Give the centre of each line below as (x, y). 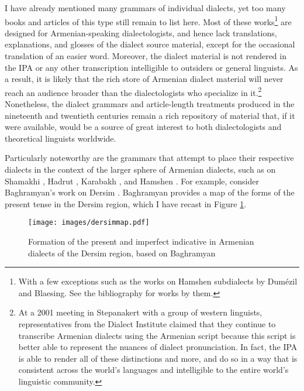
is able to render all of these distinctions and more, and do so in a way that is (158, 358)
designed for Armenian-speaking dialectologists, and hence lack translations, (141, 32)
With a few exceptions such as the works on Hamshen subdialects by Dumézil (158, 281)
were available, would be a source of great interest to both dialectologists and (143, 127)
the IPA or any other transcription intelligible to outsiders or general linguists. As (151, 67)
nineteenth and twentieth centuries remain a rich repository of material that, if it (150, 115)
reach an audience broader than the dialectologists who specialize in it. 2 (133, 91)
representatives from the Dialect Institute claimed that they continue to (147, 324)
